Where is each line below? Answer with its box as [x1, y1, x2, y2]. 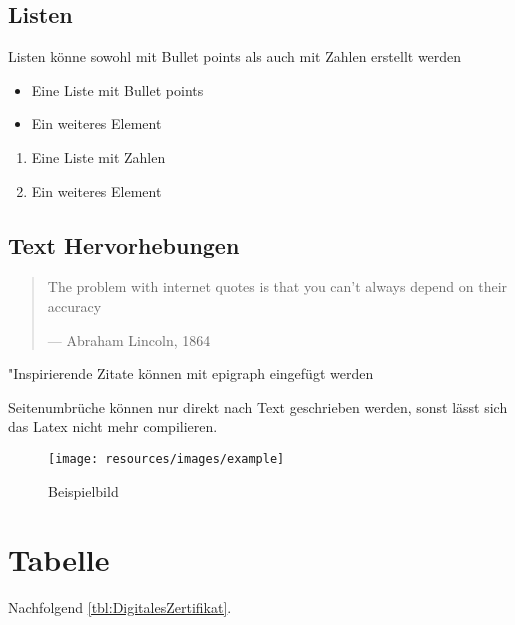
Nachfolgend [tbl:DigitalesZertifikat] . [8, 597, 232, 618]
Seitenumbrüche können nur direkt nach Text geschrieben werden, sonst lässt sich [8, 396, 508, 417]
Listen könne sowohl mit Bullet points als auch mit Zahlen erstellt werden [8, 46, 462, 67]
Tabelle [8, 539, 110, 580]
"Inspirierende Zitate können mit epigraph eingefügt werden [8, 363, 374, 384]
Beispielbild [48, 480, 119, 501]
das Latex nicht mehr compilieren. [8, 416, 218, 437]
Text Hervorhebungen [8, 229, 240, 260]
